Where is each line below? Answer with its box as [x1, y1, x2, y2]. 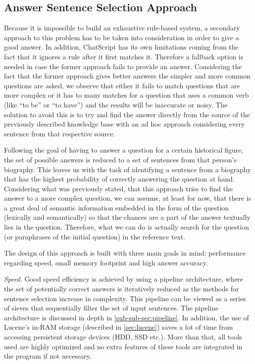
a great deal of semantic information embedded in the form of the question [4, 202, 229, 212]
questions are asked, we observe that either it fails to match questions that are [4, 80, 240, 90]
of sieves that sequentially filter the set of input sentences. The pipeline [4, 303, 219, 313]
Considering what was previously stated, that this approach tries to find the [4, 183, 233, 193]
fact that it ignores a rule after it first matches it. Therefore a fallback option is [4, 51, 244, 61]
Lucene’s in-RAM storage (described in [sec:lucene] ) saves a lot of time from [4, 322, 233, 332]
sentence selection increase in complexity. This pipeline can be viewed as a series [4, 293, 246, 303]
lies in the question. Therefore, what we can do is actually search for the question [4, 222, 249, 232]
